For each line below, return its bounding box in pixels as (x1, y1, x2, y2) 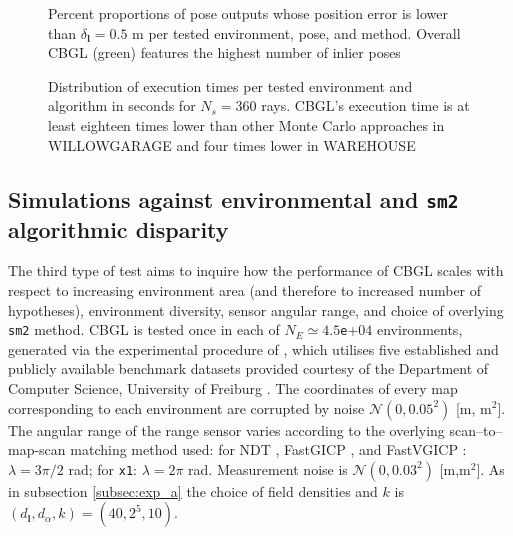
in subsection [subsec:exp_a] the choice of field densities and (8, 480, 378, 501)
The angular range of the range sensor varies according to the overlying (8, 419, 445, 440)
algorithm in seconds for (48, 95, 196, 116)
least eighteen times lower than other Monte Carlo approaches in (48, 114, 445, 135)
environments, (376, 319, 463, 340)
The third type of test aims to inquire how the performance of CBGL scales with (8, 260, 504, 281)
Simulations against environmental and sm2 (8, 183, 459, 214)
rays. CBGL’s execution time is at (261, 95, 470, 116)
